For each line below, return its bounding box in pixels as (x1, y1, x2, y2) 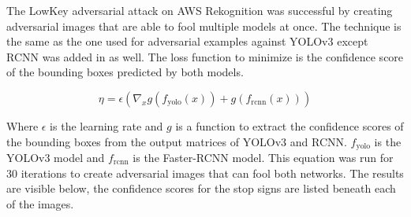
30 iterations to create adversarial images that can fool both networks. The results (6, 164, 404, 181)
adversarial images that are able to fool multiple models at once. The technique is (6, 17, 402, 34)
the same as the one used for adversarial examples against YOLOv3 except (6, 33, 368, 50)
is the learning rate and (50, 117, 163, 134)
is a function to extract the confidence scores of (175, 117, 404, 134)
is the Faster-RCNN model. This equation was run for (133, 149, 394, 166)
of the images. (6, 195, 74, 211)
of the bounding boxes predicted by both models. (6, 64, 244, 80)
